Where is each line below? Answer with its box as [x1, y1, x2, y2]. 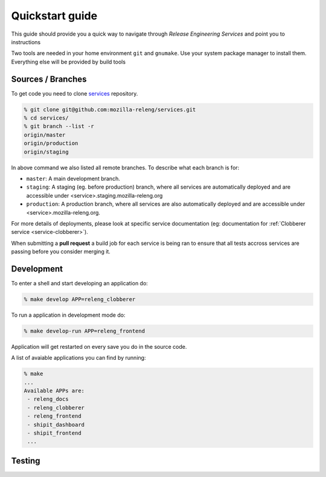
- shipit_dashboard [27, 421, 85, 428]
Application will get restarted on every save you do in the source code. [11, 343, 187, 350]
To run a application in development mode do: [11, 311, 126, 319]
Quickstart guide [11, 9, 98, 22]
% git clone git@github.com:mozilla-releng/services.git [24, 106, 196, 113]
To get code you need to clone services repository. [11, 89, 138, 97]
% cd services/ [24, 115, 69, 121]
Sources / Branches [11, 74, 87, 84]
